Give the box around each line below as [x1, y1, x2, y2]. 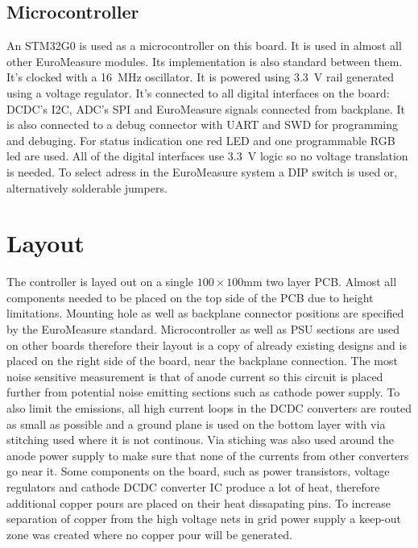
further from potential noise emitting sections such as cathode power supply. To [6, 384, 400, 401]
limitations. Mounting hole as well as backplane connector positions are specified [6, 305, 404, 322]
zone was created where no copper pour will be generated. [6, 525, 292, 542]
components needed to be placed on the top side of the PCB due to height [6, 289, 374, 305]
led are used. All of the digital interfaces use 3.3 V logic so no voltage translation [6, 147, 408, 164]
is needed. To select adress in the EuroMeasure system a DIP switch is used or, [6, 163, 398, 180]
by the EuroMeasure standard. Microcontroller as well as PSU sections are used [6, 321, 400, 338]
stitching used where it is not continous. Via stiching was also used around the [6, 431, 394, 448]
